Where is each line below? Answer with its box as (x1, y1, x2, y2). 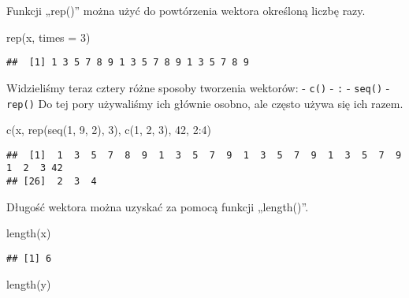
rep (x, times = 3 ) (6, 28, 91, 45)
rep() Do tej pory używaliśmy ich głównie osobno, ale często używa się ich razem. (6, 95, 403, 111)
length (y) (6, 275, 51, 292)
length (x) (6, 225, 51, 241)
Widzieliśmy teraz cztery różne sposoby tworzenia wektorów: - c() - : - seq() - (6, 79, 390, 95)
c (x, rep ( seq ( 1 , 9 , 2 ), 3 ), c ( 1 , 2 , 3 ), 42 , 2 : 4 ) (6, 121, 211, 138)
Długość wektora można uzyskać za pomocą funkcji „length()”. (6, 198, 309, 214)
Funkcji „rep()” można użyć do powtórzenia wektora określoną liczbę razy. (6, 2, 366, 18)
